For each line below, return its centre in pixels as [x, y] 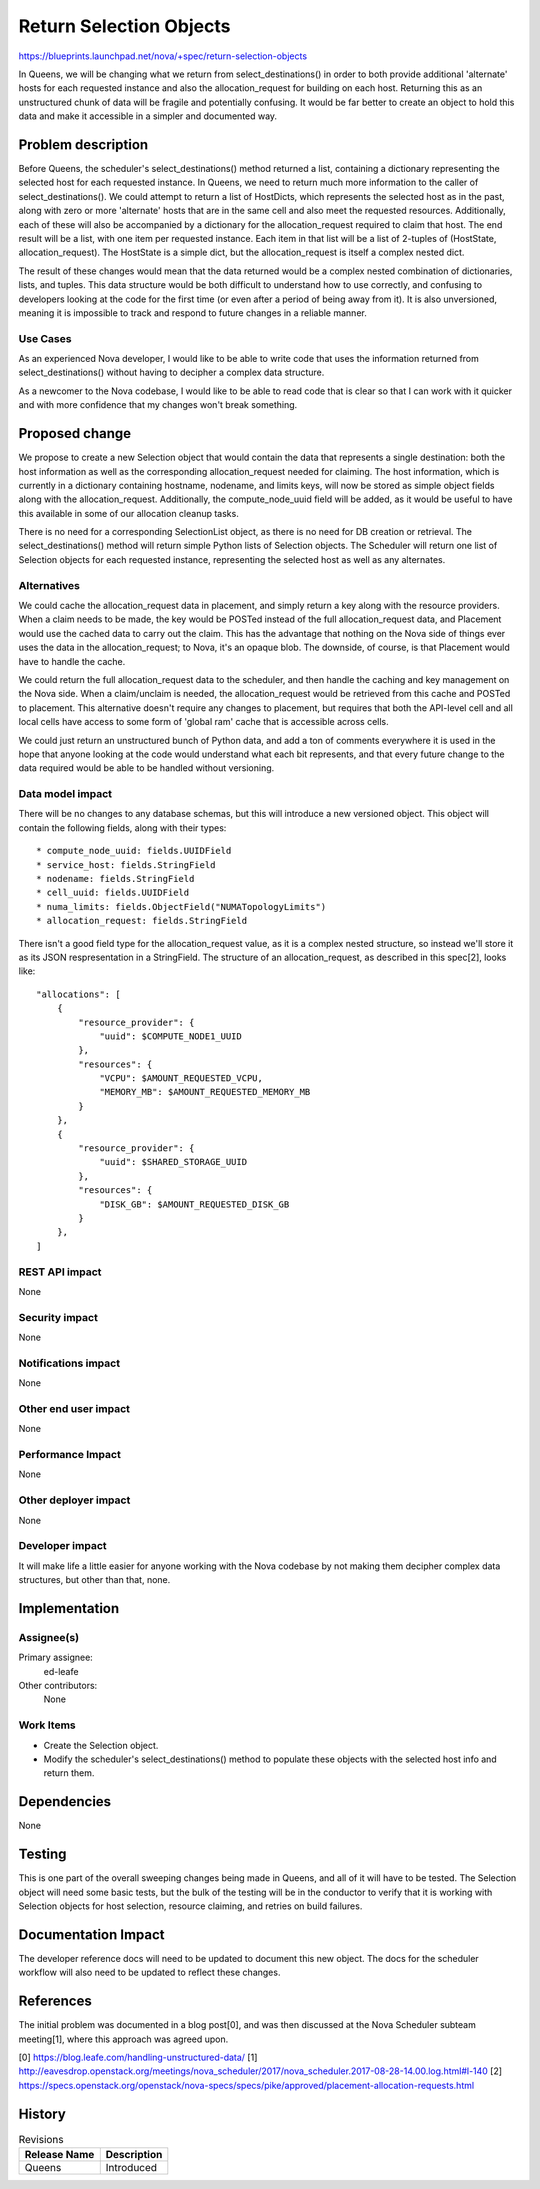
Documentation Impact [91, 1934]
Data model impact [65, 794]
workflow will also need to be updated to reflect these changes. [149, 1972]
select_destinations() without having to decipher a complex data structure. [171, 372]
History [42, 2113]
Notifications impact [69, 1363]
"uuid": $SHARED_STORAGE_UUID [173, 1162]
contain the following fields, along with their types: [122, 827]
